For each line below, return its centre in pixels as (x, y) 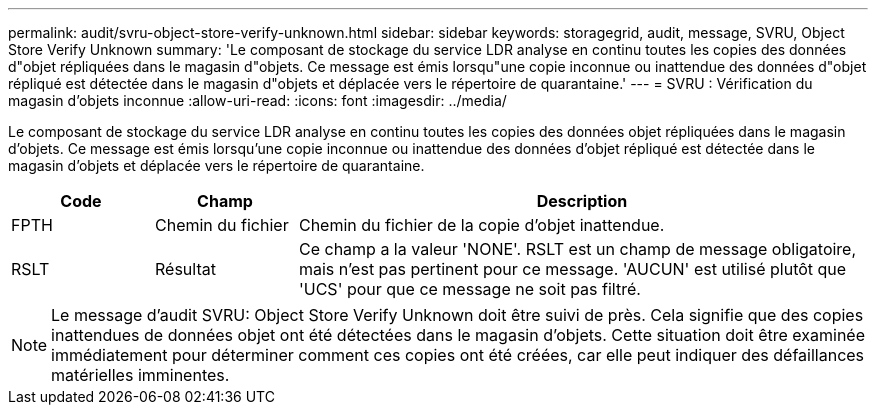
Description (582, 201)
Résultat (185, 269)
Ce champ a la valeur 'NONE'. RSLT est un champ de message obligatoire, (577, 249)
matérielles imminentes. (140, 375)
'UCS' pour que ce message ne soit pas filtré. (469, 289)
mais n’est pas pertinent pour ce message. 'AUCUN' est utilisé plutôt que (572, 269)
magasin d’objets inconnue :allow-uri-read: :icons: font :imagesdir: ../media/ (257, 100)
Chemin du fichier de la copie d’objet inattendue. (481, 225)
